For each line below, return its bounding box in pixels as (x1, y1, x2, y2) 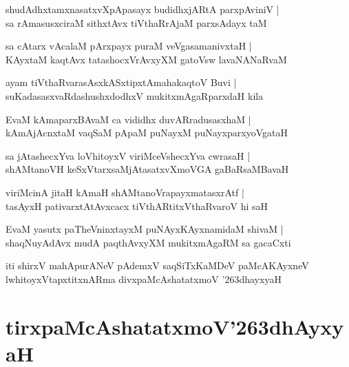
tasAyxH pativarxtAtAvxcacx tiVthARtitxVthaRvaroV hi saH (6, 198, 268, 213)
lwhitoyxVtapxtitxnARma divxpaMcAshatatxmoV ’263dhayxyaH (6, 271, 282, 286)
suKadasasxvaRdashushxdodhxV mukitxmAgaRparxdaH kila (6, 88, 264, 103)
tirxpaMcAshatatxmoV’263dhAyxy (6, 312, 344, 340)
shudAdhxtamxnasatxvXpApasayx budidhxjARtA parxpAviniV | (6, 2, 279, 16)
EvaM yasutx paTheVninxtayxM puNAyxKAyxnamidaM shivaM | (6, 222, 284, 236)
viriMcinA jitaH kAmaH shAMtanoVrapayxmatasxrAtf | (6, 185, 244, 199)
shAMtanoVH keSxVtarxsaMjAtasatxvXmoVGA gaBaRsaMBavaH (6, 162, 289, 176)
